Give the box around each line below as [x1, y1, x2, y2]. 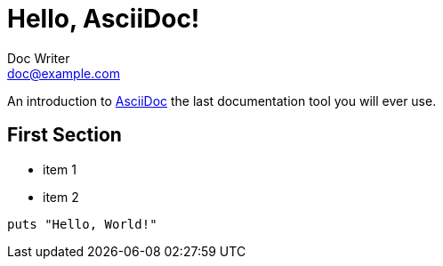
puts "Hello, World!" [7, 216, 157, 231]
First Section [7, 124, 122, 147]
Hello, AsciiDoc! [7, 4, 200, 34]
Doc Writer [7, 50, 70, 66]
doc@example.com [7, 65, 120, 81]
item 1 [43, 161, 77, 177]
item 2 [43, 189, 79, 205]
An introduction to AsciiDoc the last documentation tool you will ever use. [7, 93, 437, 109]
